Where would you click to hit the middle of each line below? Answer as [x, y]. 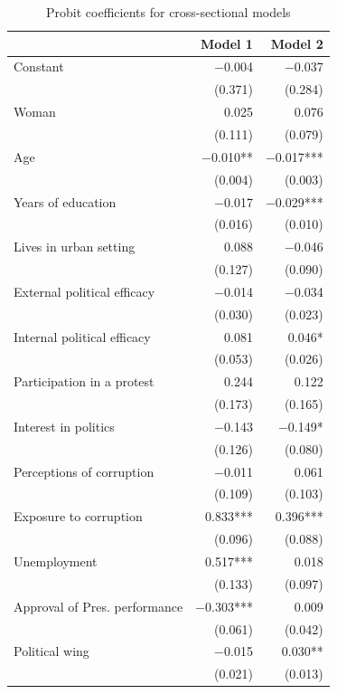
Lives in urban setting [75, 247]
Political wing [51, 651]
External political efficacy [84, 291]
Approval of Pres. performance [98, 606]
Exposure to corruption [78, 516]
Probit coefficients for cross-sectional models [168, 12]
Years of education [65, 201]
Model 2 [297, 43]
